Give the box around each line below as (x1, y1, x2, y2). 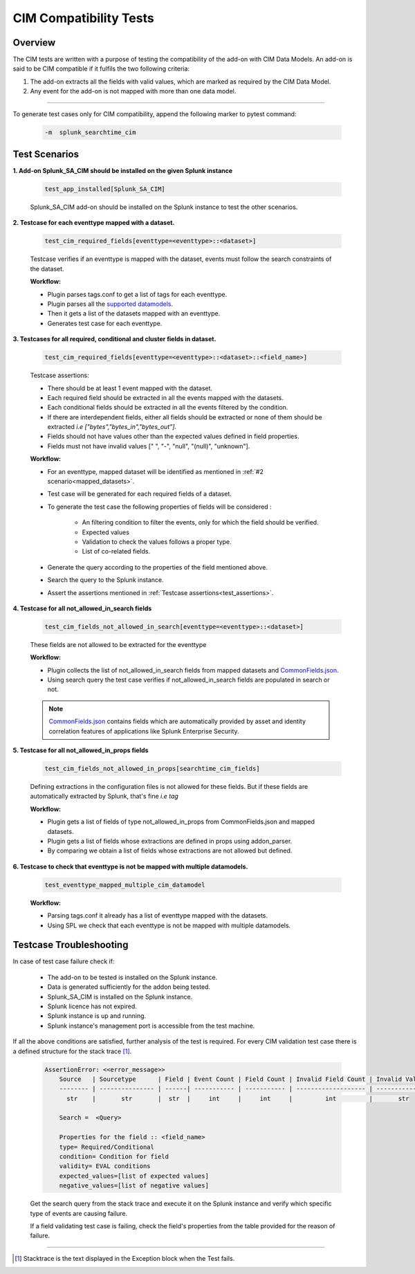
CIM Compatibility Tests (12, 10, 155, 26)
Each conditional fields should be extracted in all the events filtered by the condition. (47, 403, 288, 412)
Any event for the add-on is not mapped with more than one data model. (30, 87, 237, 95)
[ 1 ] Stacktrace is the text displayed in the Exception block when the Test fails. (15, 1254, 235, 1262)
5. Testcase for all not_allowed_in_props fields (12, 746, 149, 754)
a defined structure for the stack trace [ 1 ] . (12, 1047, 132, 1055)
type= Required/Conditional (59, 1143, 155, 1151)
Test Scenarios (12, 149, 80, 161)
